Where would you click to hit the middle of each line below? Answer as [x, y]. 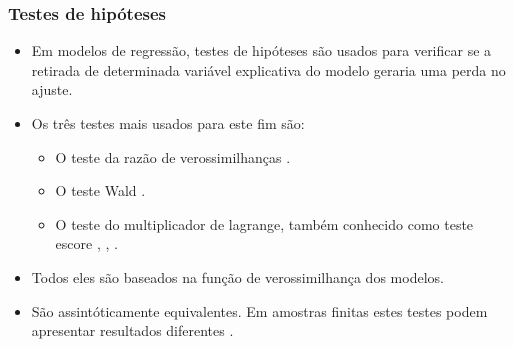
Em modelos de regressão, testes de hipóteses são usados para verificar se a [261, 50]
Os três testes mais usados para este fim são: [168, 123]
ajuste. [52, 89]
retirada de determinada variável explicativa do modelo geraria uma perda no [268, 69]
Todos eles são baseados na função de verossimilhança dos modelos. [237, 276]
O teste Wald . [100, 190]
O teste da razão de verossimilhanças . [173, 156]
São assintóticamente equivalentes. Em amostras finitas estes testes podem [259, 310]
